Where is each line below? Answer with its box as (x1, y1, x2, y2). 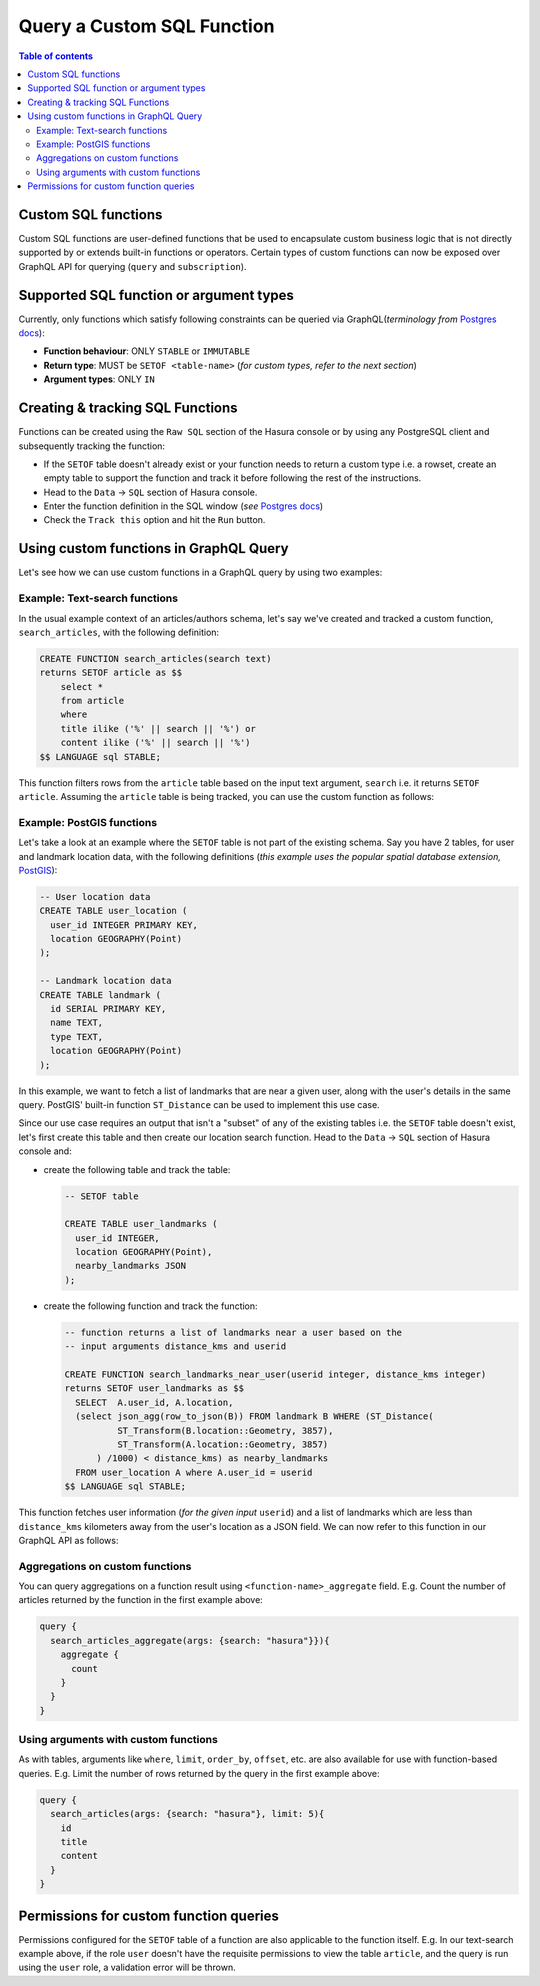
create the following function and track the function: (43, 1300, 259, 1312)
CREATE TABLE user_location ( (39, 905, 188, 917)
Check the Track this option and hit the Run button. (43, 514, 266, 526)
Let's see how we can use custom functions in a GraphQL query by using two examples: (18, 566, 383, 579)
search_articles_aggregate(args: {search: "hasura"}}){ (50, 1635, 330, 1646)
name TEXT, (50, 1017, 104, 1029)
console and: (18, 1145, 72, 1157)
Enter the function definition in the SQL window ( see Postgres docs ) (43, 500, 324, 512)
